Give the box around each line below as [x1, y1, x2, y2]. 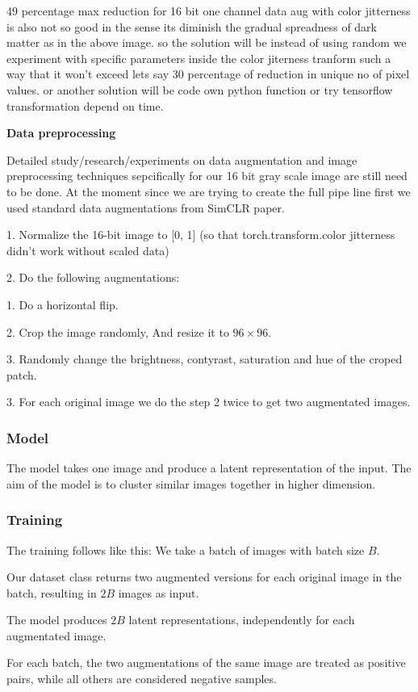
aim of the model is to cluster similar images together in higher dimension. [6, 475, 376, 492]
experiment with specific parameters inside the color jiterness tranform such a [6, 49, 391, 66]
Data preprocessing [6, 124, 116, 141]
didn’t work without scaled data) [6, 241, 169, 258]
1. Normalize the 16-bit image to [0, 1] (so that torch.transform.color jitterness [6, 226, 395, 243]
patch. [6, 366, 37, 383]
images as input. [118, 584, 199, 601]
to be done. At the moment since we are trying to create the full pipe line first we [6, 182, 411, 199]
